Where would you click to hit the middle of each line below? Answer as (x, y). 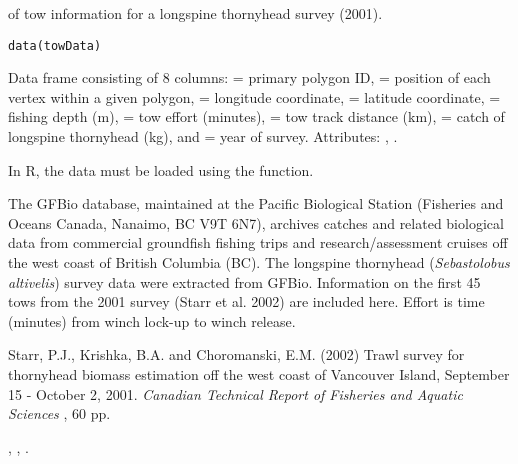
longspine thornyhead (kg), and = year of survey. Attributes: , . (203, 136)
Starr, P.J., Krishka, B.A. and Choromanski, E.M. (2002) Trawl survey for (236, 354)
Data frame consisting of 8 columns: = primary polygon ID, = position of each (249, 77)
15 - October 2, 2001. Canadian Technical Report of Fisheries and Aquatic (235, 393)
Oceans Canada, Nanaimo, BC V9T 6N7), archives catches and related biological (256, 222)
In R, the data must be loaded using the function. (161, 169)
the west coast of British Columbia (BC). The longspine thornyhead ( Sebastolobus (259, 262)
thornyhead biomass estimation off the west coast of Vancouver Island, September (259, 373)
